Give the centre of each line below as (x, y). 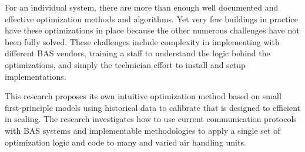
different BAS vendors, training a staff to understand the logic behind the (138, 53)
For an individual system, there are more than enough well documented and (142, 7)
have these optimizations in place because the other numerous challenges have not (152, 30)
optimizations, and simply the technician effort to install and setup (125, 64)
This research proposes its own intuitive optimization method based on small (143, 96)
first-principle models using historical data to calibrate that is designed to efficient (153, 107)
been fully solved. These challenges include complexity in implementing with (142, 41)
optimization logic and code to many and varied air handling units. (125, 142)
